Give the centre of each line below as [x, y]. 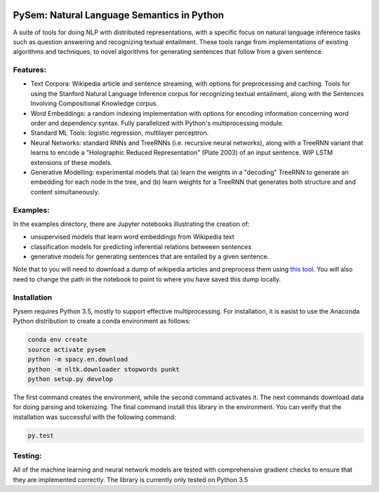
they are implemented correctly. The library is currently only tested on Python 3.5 [131, 479]
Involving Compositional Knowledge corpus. [94, 104]
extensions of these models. [71, 162]
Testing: [27, 456]
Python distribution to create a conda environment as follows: [102, 321]
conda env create [58, 340]
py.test [41, 436]
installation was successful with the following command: [94, 417]
